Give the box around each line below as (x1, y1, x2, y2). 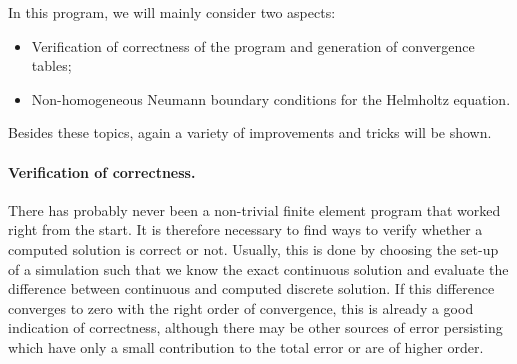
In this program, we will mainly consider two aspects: (8, 2, 336, 22)
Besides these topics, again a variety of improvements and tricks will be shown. (8, 122, 492, 143)
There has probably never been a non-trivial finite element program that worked (8, 199, 501, 220)
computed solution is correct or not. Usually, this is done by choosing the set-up (8, 238, 499, 259)
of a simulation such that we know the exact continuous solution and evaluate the (8, 258, 509, 279)
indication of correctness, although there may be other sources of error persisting (8, 317, 503, 338)
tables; (31, 55, 72, 76)
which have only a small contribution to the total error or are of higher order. (8, 336, 484, 357)
